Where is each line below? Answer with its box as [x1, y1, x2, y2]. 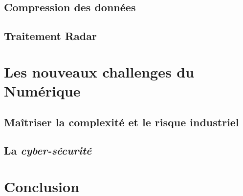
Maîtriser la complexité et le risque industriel [4, 114, 239, 129]
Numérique [4, 80, 81, 100]
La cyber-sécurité [4, 143, 92, 158]
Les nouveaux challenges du [4, 61, 195, 81]
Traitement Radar [4, 28, 97, 43]
